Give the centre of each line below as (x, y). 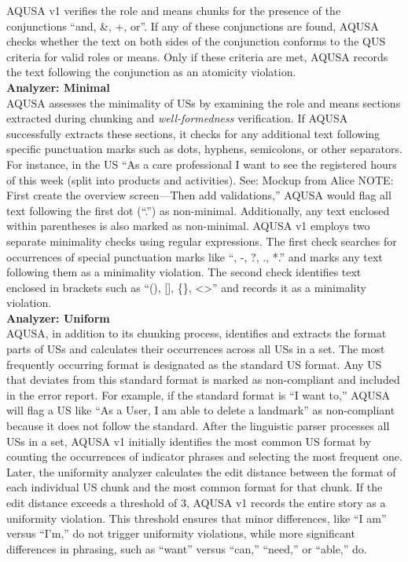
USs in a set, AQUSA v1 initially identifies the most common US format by (189, 441)
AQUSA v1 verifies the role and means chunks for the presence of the (174, 10)
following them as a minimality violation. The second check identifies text (184, 272)
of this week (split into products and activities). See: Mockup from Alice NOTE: (200, 179)
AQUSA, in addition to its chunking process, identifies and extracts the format (197, 333)
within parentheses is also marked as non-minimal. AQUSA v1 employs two (188, 226)
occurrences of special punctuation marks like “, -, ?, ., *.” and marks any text (195, 256)
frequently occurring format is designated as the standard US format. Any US (194, 364)
